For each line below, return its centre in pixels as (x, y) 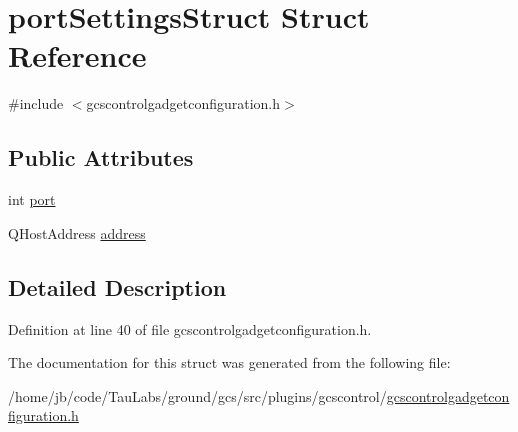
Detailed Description (117, 286)
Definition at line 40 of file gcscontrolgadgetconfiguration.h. (190, 328)
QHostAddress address (77, 232)
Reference (77, 55)
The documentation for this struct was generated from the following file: (229, 362)
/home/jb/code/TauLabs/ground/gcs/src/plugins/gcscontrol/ (197, 395)
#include (36, 103)
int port (32, 199)
